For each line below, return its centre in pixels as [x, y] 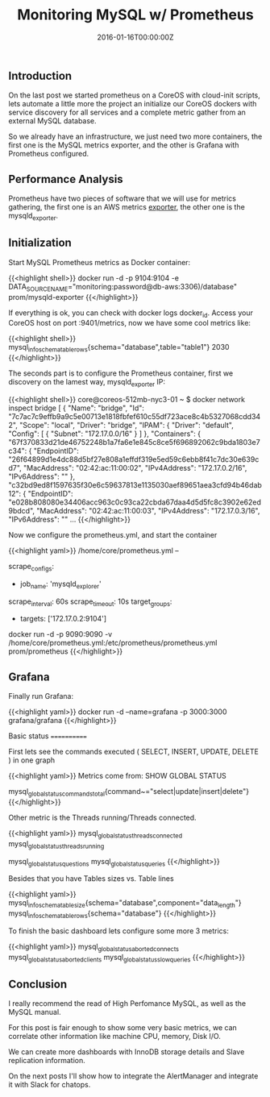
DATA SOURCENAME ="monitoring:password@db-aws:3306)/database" [123, 287]
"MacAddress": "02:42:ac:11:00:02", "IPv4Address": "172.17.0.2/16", [135, 467]
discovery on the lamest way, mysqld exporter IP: [87, 383]
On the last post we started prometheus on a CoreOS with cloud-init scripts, [134, 95]
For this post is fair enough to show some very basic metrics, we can [123, 1028]
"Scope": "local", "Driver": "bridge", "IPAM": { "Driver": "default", [126, 425]
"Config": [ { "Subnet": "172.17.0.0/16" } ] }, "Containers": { [105, 434]
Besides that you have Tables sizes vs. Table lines [91, 879]
